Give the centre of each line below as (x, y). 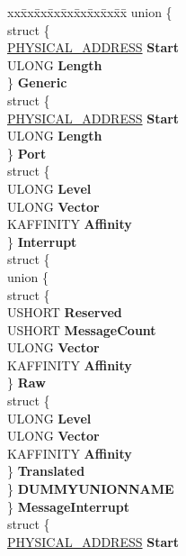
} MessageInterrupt (68, 506)
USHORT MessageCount (82, 329)
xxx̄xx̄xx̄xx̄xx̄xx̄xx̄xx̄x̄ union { (90, 12)
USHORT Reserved (65, 312)
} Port (27, 153)
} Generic (37, 82)
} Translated (46, 471)
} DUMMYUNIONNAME (91, 489)
